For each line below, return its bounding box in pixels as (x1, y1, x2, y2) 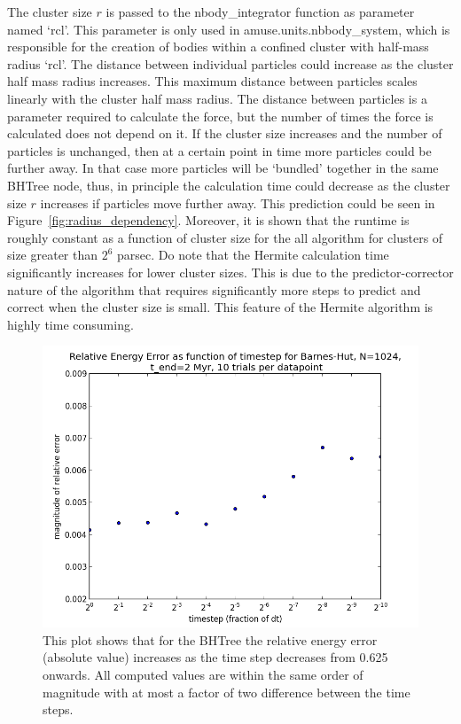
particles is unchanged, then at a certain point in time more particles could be (7, 141, 432, 160)
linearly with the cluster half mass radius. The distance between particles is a (7, 89, 427, 107)
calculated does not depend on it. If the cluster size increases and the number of (7, 124, 442, 143)
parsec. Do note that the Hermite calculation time (117, 245, 389, 264)
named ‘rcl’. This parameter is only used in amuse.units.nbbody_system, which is (7, 19, 450, 38)
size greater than (7, 245, 98, 264)
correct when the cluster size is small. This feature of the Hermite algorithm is (7, 298, 434, 316)
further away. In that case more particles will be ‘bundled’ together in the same (7, 159, 439, 177)
